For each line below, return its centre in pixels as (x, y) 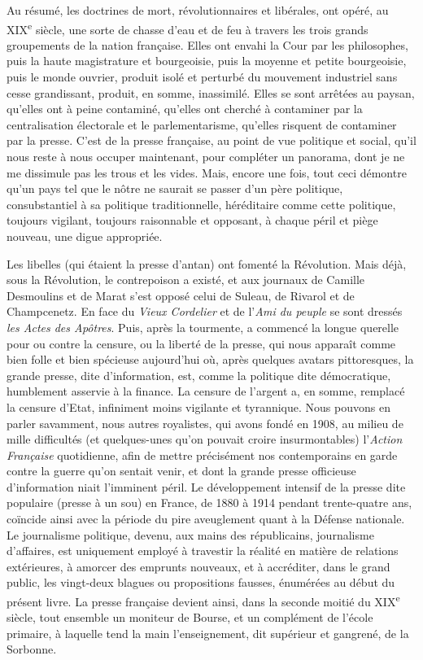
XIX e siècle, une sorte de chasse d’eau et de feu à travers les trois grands (188, 28)
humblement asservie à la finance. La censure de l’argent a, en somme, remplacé (206, 391)
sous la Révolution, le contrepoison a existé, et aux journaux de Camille (186, 280)
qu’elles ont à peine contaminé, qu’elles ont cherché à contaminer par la (185, 109)
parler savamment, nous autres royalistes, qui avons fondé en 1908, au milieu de (205, 423)
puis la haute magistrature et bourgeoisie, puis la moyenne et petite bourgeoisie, (207, 61)
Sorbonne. (32, 649)
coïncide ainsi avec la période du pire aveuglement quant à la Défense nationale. (206, 519)
